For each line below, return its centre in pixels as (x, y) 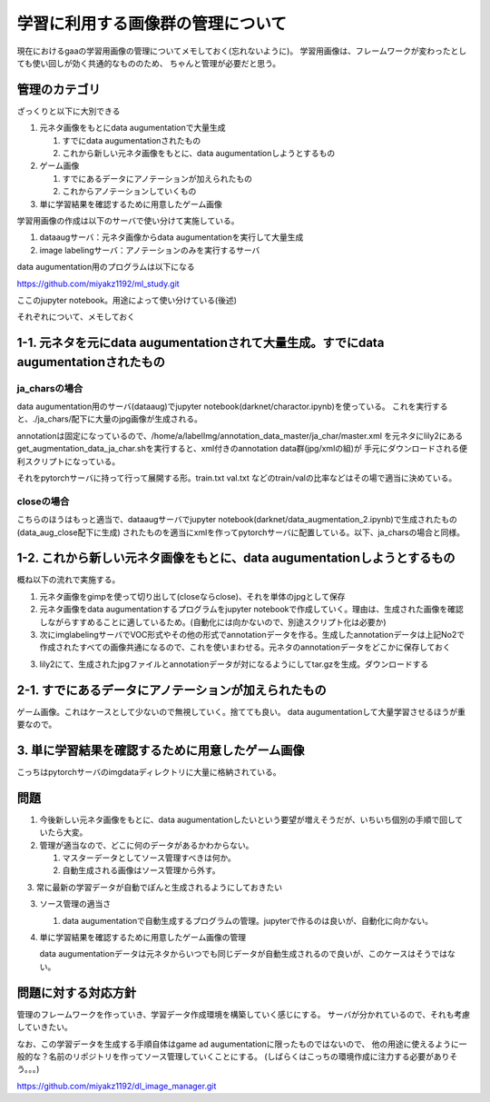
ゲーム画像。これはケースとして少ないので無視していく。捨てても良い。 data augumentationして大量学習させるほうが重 (241, 711)
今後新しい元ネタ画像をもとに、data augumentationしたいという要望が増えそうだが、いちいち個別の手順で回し (247, 819)
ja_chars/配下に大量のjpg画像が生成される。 (120, 419)
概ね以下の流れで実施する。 (69, 580)
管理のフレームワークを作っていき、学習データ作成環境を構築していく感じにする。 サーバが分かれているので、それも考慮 (244, 1014)
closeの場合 (43, 501)
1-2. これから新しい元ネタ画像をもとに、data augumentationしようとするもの (236, 558)
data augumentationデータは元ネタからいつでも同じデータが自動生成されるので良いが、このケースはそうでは (244, 954)
